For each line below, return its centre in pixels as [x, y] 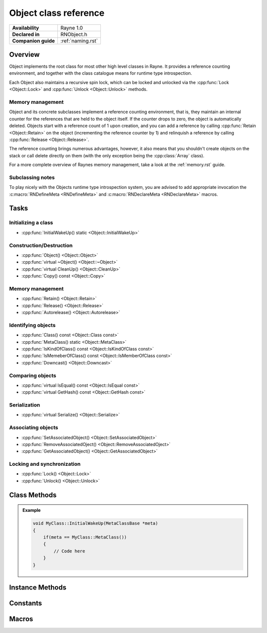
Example [32, 510]
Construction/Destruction [41, 245]
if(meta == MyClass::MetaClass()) [85, 537]
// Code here [69, 551]
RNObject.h [74, 34]
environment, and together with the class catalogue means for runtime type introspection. [101, 73]
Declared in [26, 34]
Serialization [25, 405]
